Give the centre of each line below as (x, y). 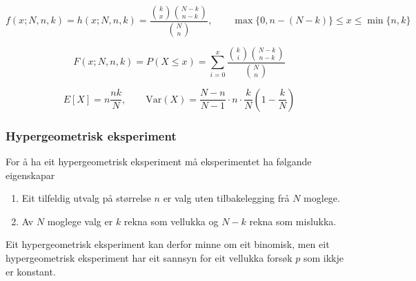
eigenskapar (30, 175)
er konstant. (31, 271)
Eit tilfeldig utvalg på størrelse (86, 198)
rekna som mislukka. (293, 221)
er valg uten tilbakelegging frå (226, 198)
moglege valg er (80, 221)
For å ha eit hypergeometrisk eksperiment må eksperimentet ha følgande (159, 161)
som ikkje (323, 257)
